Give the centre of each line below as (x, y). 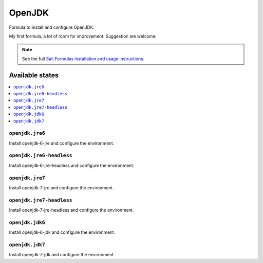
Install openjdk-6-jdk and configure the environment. (62, 232)
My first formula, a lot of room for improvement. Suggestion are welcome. (83, 36)
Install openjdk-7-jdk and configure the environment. (62, 255)
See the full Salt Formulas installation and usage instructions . (83, 59)
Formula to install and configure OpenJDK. (52, 27)
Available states (34, 75)
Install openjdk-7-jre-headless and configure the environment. (71, 210)
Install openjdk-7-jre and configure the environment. (61, 188)
